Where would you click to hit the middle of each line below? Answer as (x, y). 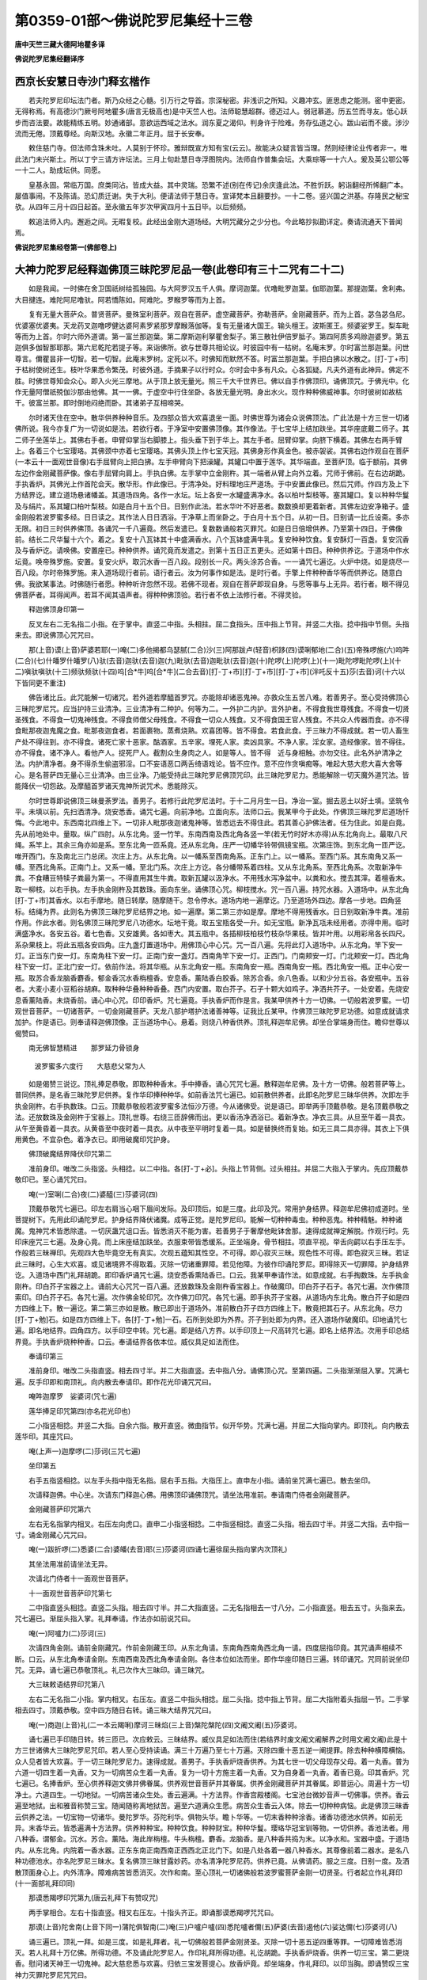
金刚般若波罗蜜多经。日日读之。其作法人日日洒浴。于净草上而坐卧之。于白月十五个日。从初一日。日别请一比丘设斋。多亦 (212, 517)
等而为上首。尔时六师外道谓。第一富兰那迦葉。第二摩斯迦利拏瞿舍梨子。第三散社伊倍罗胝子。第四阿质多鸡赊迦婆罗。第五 (212, 336)
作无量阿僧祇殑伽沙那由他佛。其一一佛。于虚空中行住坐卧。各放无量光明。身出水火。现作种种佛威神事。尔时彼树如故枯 (208, 391)
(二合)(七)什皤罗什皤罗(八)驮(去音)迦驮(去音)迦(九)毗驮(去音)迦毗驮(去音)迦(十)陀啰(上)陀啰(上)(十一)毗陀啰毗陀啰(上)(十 (208, 661)
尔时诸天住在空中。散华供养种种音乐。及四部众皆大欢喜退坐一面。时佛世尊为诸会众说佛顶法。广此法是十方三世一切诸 (219, 417)
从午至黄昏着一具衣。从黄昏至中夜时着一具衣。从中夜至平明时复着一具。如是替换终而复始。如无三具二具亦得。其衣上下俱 (212, 1128)
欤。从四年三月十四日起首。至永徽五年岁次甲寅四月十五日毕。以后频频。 (132, 207)
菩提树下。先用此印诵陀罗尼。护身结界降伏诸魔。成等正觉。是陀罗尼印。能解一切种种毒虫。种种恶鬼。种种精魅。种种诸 (208, 1220)
